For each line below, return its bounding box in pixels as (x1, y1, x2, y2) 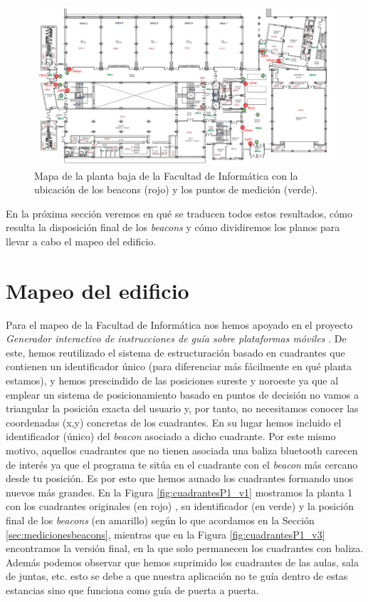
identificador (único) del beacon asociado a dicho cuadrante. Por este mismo (6, 429, 336, 444)
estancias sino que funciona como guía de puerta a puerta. (6, 582, 259, 597)
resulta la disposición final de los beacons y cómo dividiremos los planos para (6, 220, 340, 235)
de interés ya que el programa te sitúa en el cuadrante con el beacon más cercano (6, 456, 358, 471)
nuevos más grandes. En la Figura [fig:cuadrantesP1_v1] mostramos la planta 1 (6, 484, 353, 499)
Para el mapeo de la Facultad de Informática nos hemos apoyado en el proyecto (6, 317, 353, 332)
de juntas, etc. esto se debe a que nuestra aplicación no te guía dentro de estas (6, 568, 348, 583)
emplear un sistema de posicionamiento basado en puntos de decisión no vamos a (6, 387, 359, 402)
